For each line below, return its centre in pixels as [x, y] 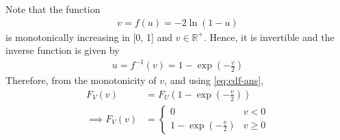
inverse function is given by [63, 50]
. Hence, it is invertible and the [269, 37]
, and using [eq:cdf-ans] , [214, 80]
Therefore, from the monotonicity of [81, 80]
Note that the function [53, 9]
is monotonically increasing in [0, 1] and [89, 37]
